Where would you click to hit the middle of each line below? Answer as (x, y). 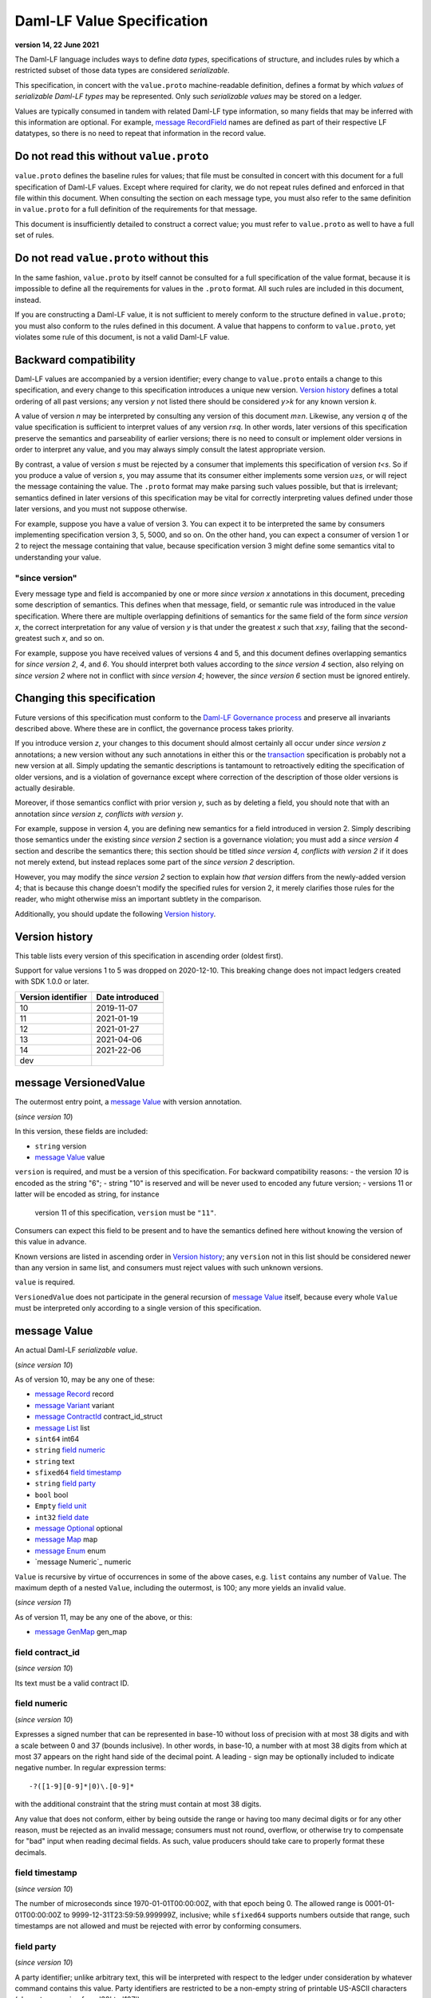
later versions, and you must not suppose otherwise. (101, 509)
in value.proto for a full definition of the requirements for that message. (136, 209)
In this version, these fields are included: (81, 1132)
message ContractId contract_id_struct (99, 1417)
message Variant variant (75, 1405)
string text (55, 1461)
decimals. (31, 1852)
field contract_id (47, 1652)
